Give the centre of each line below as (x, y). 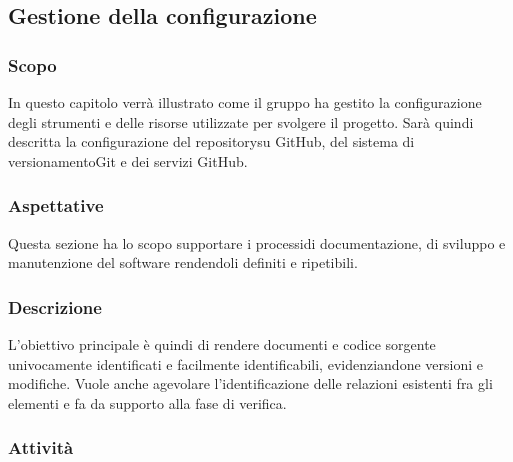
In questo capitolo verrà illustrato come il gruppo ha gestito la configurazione (245, 102)
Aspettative (56, 205)
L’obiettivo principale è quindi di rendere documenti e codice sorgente (222, 344)
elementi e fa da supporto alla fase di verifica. (147, 402)
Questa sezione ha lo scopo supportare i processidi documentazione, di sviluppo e (257, 242)
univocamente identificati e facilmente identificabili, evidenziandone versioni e (245, 363)
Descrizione (55, 306)
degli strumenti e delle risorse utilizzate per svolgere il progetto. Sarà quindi (241, 121)
